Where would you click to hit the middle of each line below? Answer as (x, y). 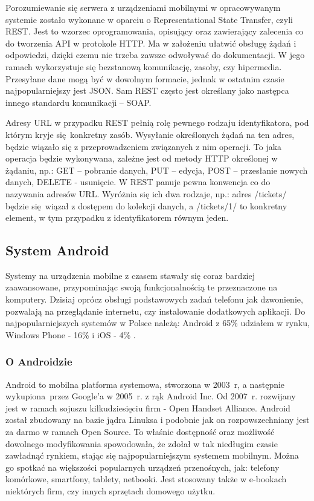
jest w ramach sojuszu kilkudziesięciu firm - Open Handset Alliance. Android (148, 408)
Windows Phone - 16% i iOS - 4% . (71, 334)
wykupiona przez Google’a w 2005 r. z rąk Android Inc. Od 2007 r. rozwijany (151, 396)
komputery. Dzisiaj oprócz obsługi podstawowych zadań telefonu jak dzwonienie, (154, 299)
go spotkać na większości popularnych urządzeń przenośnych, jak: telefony (143, 467)
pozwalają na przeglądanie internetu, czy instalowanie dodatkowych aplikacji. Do (155, 311)
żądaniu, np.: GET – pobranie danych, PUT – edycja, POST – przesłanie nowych (157, 170)
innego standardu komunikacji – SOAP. (78, 102)
